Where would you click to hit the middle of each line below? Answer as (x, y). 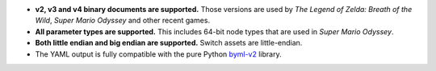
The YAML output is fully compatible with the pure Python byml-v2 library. (158, 54)
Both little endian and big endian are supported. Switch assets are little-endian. (169, 43)
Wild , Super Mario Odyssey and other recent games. (122, 21)
